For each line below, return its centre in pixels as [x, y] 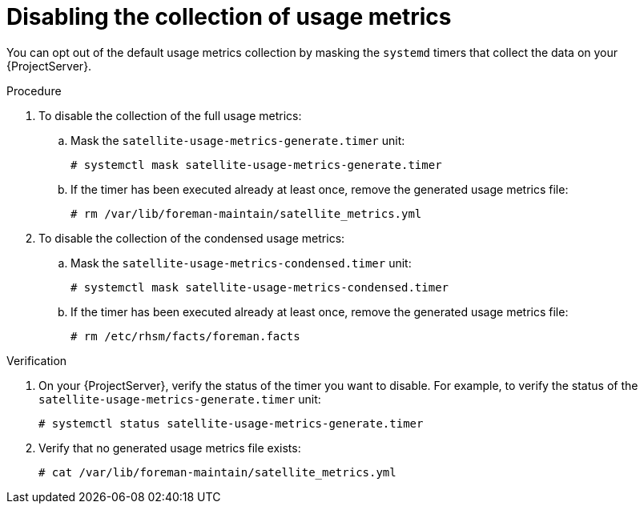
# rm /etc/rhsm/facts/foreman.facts [185, 336]
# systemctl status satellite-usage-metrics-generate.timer [231, 423]
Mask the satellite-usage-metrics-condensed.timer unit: [241, 263]
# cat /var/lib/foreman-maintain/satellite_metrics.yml [217, 472]
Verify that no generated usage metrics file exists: [170, 448]
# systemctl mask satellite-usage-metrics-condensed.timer [260, 287]
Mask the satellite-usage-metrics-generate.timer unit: [238, 140]
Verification [37, 360]
